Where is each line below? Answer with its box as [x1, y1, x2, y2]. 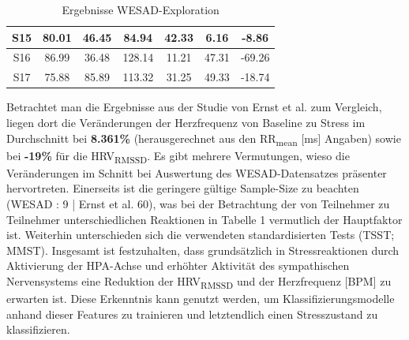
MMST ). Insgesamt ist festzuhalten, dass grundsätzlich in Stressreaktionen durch [6, 241, 400, 258]
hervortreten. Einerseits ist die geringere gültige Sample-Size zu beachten [6, 180, 359, 196]
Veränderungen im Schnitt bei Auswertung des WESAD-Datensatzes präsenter [6, 164, 387, 181]
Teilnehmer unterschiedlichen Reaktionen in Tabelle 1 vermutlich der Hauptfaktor [6, 211, 403, 227]
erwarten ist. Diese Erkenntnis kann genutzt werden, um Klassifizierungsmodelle [6, 290, 395, 307]
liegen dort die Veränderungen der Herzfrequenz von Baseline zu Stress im [6, 114, 366, 130]
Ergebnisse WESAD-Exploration [62, 2, 220, 17]
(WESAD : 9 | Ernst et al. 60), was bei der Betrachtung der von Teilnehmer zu [6, 196, 390, 211]
